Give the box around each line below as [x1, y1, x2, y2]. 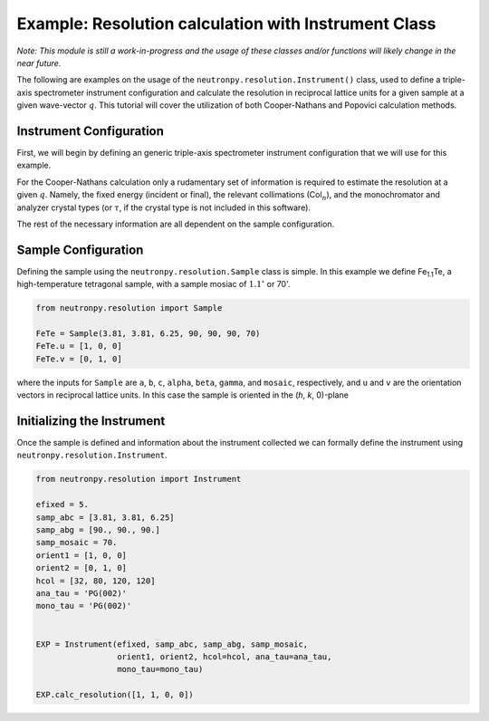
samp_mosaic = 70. [35, 537, 118, 548]
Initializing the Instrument [16, 413, 166, 428]
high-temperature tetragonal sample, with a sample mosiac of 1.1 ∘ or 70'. [16, 277, 291, 290]
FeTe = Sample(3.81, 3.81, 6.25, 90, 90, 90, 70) [35, 329, 261, 339]
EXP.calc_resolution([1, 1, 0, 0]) [35, 689, 194, 700]
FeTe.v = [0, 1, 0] [35, 353, 122, 364]
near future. [16, 57, 62, 68]
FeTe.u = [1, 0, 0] [35, 341, 122, 351]
